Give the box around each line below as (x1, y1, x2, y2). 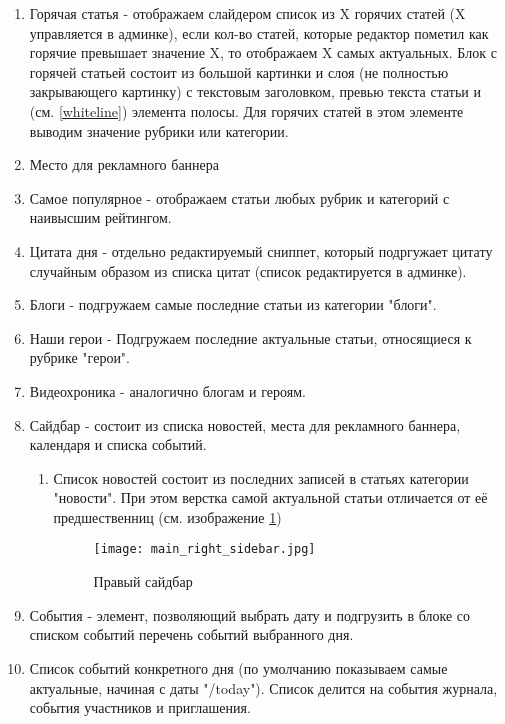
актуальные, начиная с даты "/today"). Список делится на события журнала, (29, 677, 498, 698)
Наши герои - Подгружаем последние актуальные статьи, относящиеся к (29, 327, 472, 348)
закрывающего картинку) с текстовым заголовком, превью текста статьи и (29, 81, 481, 102)
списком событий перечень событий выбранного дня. (29, 624, 354, 645)
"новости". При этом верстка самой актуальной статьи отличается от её (53, 487, 488, 508)
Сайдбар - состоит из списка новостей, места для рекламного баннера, (29, 414, 461, 435)
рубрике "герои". (29, 347, 130, 368)
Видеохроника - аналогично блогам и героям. (29, 380, 306, 401)
